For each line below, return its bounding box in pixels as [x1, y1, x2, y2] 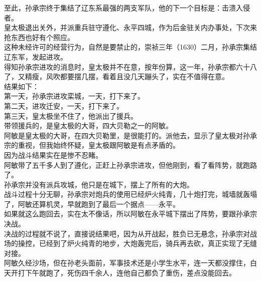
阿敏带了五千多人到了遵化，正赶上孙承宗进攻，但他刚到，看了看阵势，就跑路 [4, 159, 257, 170]
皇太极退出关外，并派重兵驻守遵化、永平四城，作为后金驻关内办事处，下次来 [4, 22, 257, 33]
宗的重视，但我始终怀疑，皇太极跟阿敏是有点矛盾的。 [4, 140, 180, 150]
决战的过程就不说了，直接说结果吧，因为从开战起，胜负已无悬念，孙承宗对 [4, 228, 250, 238]
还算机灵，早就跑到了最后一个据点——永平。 [32, 198, 180, 209]
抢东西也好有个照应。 [4, 32, 74, 42]
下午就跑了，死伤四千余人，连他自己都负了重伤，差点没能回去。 [25, 267, 236, 278]
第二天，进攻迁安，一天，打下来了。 [4, 100, 123, 111]
